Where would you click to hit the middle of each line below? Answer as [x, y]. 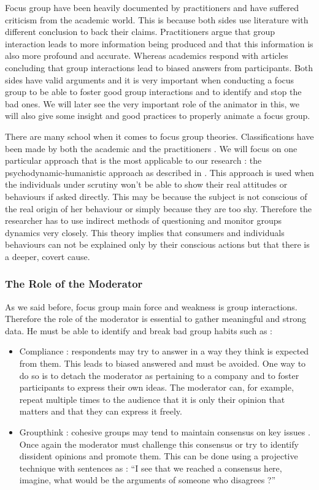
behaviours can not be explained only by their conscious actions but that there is [157, 244]
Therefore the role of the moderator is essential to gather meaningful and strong [156, 319]
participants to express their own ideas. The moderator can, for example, [156, 387]
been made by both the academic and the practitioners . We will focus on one [151, 148]
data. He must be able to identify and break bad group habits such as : [139, 330]
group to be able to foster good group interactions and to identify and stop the [153, 92]
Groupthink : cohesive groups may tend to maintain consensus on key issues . [165, 432]
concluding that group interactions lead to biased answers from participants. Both [159, 67]
